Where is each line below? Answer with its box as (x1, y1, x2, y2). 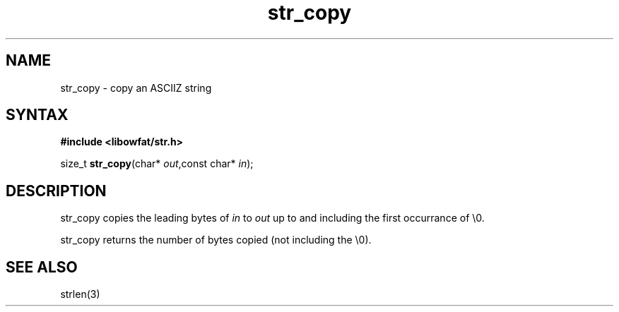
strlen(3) (60, 288, 100, 301)
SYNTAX (6, 106, 69, 124)
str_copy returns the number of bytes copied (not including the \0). (60, 234, 372, 246)
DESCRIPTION (6, 181, 107, 200)
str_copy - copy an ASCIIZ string (60, 81, 212, 94)
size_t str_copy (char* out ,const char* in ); (60, 157, 254, 170)
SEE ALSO (6, 258, 78, 276)
